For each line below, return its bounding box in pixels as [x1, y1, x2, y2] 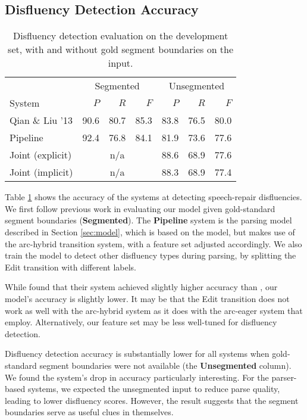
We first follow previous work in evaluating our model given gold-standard [5, 202, 275, 214]
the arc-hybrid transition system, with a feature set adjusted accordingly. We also [5, 237, 302, 250]
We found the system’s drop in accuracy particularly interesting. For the [5, 371, 269, 383]
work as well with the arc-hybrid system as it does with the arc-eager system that [5, 304, 303, 316]
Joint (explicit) [10, 148, 72, 162]
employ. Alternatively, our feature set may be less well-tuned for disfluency [5, 316, 277, 328]
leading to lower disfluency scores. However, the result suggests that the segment [5, 394, 299, 406]
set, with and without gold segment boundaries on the [8, 42, 234, 57]
